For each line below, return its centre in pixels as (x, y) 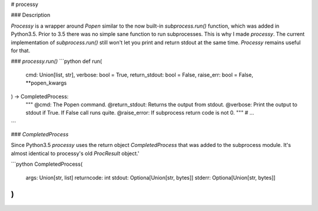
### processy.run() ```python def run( (57, 61)
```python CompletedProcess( (47, 164)
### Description (31, 15)
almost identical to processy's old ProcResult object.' (75, 153)
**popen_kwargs (46, 83)
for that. (21, 51)
